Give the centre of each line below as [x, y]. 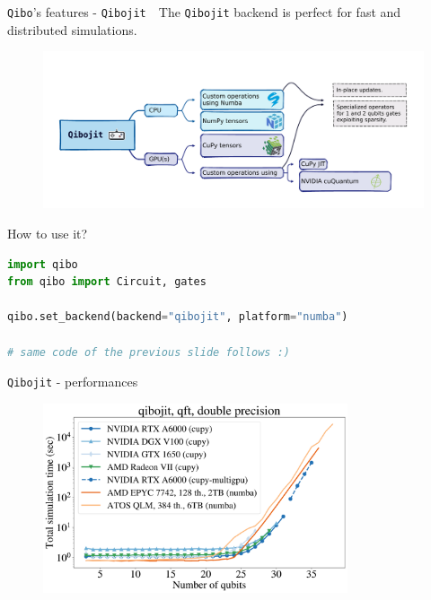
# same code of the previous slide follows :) [149, 352]
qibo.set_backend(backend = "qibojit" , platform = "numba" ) [178, 317]
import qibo [43, 264]
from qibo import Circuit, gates [107, 282]
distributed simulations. [72, 29]
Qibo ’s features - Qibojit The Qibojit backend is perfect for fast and [204, 12]
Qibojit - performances [73, 382]
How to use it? [48, 233]
